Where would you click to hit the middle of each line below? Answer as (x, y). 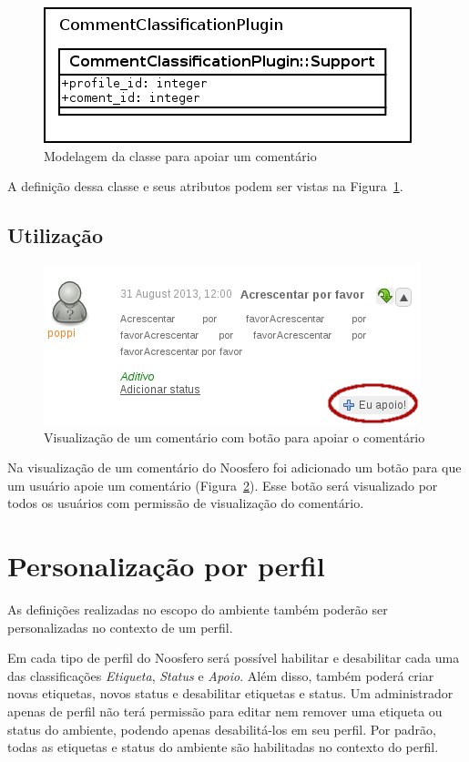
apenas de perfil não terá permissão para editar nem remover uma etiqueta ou (225, 711)
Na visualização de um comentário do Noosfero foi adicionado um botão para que (234, 467)
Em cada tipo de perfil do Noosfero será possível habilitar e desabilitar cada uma (234, 658)
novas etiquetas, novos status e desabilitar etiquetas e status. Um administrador (230, 693)
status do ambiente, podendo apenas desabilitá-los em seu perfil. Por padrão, (222, 729)
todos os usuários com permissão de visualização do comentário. (186, 503)
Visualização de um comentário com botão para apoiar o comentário (234, 437)
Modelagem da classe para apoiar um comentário (180, 155)
